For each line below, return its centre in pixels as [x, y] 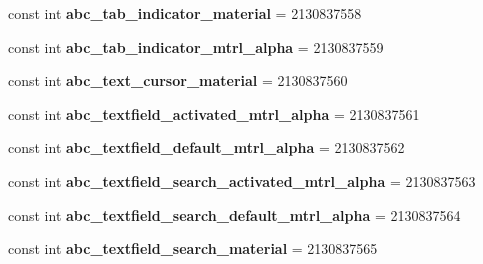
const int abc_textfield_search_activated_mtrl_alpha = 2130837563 [242, 180]
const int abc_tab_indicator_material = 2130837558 [185, 13]
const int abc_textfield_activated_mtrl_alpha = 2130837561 [214, 113]
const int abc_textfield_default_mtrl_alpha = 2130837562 [206, 147]
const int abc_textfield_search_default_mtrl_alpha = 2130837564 [234, 214]
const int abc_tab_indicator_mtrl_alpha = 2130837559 [196, 46]
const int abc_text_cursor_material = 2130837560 [178, 80]
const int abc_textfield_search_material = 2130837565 [193, 248]
